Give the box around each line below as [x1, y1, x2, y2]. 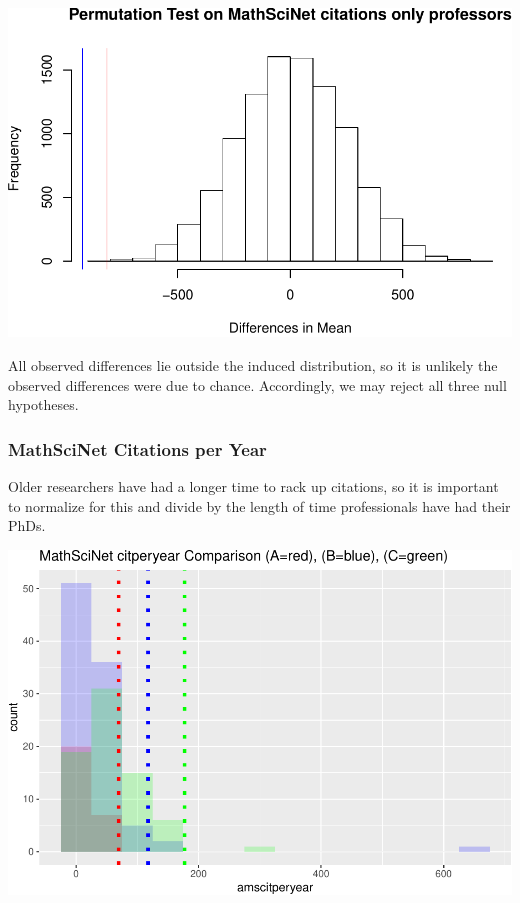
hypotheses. [8, 394, 79, 415]
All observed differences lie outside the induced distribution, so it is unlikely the [8, 354, 498, 375]
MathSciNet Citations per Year [8, 436, 267, 461]
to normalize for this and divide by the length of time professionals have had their [8, 495, 511, 516]
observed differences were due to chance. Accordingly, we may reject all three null [8, 374, 507, 395]
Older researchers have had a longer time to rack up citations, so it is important [8, 475, 499, 496]
